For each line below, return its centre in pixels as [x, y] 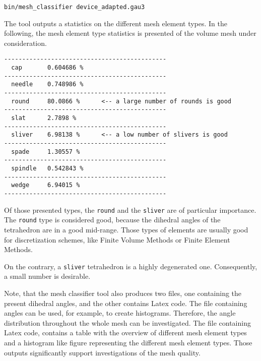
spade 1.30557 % [46, 152]
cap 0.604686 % [47, 68]
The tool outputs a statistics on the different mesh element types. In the [116, 23]
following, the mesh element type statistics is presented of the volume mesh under [130, 33]
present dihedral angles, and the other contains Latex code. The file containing [126, 303]
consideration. [25, 43]
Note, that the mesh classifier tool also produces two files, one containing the [123, 293]
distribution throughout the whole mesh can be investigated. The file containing [127, 322]
